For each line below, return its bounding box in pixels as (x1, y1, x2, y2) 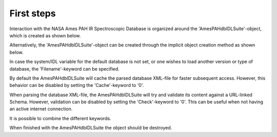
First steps (9, 8, 56, 19)
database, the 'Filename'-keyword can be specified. (9, 65, 120, 72)
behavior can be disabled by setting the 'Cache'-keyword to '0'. (9, 82, 144, 88)
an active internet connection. (9, 106, 73, 112)
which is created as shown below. (9, 32, 81, 38)
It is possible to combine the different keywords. (9, 115, 111, 121)
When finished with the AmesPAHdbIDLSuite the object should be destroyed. (9, 125, 172, 131)
